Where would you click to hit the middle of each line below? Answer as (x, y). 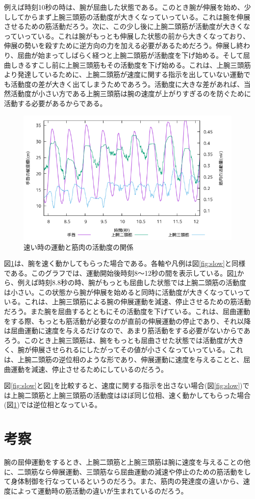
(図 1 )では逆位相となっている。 (53, 405)
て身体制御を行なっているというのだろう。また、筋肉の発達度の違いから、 (124, 481)
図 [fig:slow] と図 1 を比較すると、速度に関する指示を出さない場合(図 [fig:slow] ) (123, 385)
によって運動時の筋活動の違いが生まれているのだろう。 (99, 490)
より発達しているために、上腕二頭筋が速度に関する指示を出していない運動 (124, 74)
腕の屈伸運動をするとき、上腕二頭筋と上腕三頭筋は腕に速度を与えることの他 (127, 462)
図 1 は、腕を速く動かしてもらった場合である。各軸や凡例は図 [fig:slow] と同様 (125, 263)
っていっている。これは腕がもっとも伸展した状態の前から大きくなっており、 (127, 36)
